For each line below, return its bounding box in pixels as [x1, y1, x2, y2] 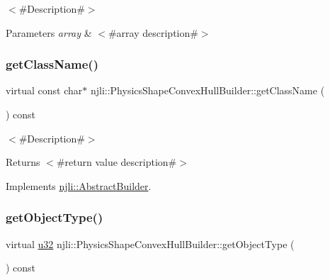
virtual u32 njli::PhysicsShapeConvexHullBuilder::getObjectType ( [6, 236, 295, 251]
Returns [6, 155, 40, 169]
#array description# [108, 25, 198, 40]
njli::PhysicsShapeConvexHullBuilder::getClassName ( [90, 83, 325, 98]
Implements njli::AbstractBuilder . [6, 178, 152, 193]
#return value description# [56, 155, 177, 169]
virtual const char [6, 83, 83, 98]
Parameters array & [6, 25, 92, 40]
